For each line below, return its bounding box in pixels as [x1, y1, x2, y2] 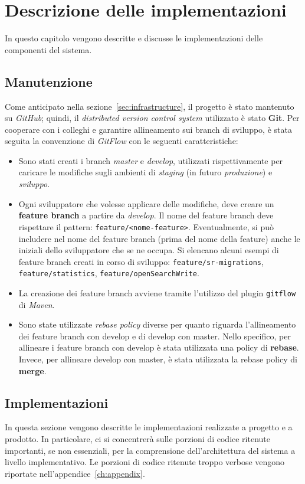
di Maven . [18, 298, 55, 310]
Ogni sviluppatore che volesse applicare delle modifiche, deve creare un [18, 197, 274, 210]
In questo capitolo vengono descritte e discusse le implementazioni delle [5, 32, 263, 44]
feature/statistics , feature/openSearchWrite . [18, 267, 199, 279]
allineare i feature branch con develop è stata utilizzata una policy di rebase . [18, 341, 299, 354]
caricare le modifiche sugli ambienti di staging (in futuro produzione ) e [18, 166, 273, 178]
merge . [18, 364, 47, 377]
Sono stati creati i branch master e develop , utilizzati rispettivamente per [18, 154, 283, 166]
